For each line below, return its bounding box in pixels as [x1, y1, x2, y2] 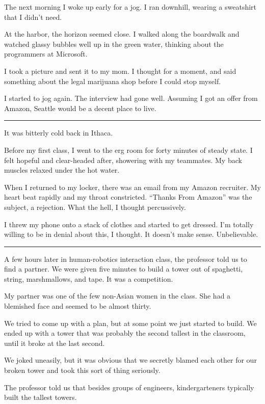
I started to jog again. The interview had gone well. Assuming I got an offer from [4, 93, 258, 103]
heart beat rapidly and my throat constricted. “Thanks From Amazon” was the [4, 192, 252, 202]
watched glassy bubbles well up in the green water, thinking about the [4, 38, 224, 49]
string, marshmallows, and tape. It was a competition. [4, 273, 173, 284]
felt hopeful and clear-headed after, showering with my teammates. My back [4, 154, 242, 165]
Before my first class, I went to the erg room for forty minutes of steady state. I [4, 144, 253, 155]
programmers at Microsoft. [4, 48, 88, 59]
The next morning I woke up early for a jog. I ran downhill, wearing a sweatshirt [4, 2, 257, 12]
